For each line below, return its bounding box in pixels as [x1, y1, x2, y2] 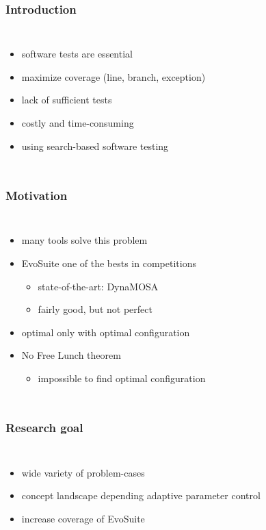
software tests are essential [21, 47, 133, 61]
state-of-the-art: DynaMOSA [38, 279, 159, 293]
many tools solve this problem [21, 233, 148, 247]
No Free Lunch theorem [21, 348, 121, 362]
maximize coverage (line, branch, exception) [21, 69, 206, 84]
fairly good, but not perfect [38, 302, 152, 316]
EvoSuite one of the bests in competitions [21, 256, 196, 270]
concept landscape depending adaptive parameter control [21, 488, 261, 503]
